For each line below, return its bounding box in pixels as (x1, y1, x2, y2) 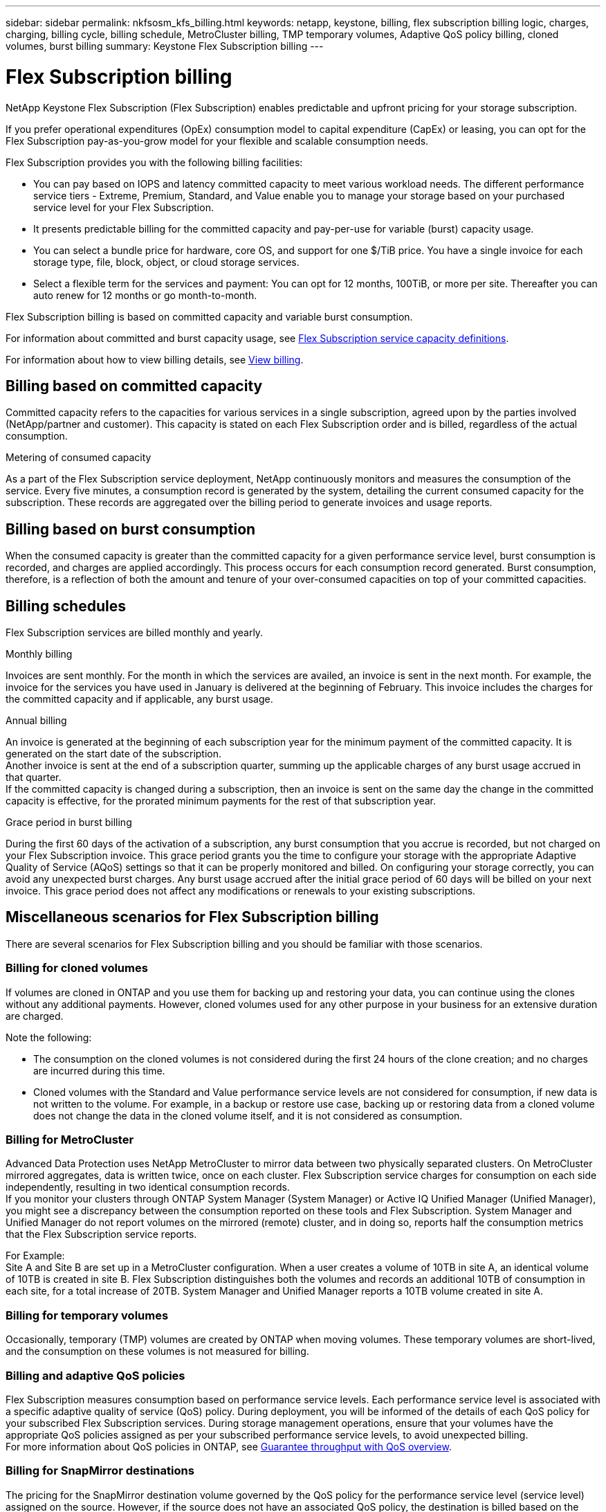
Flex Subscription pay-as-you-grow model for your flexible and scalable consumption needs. (6, 134, 429, 147)
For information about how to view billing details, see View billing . (6, 353, 304, 366)
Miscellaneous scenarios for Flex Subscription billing (6, 908, 379, 926)
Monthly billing (6, 648, 73, 660)
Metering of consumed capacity (6, 451, 151, 464)
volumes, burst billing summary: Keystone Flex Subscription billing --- (6, 40, 324, 52)
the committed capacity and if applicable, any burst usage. (6, 693, 273, 705)
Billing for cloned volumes (6, 961, 148, 975)
